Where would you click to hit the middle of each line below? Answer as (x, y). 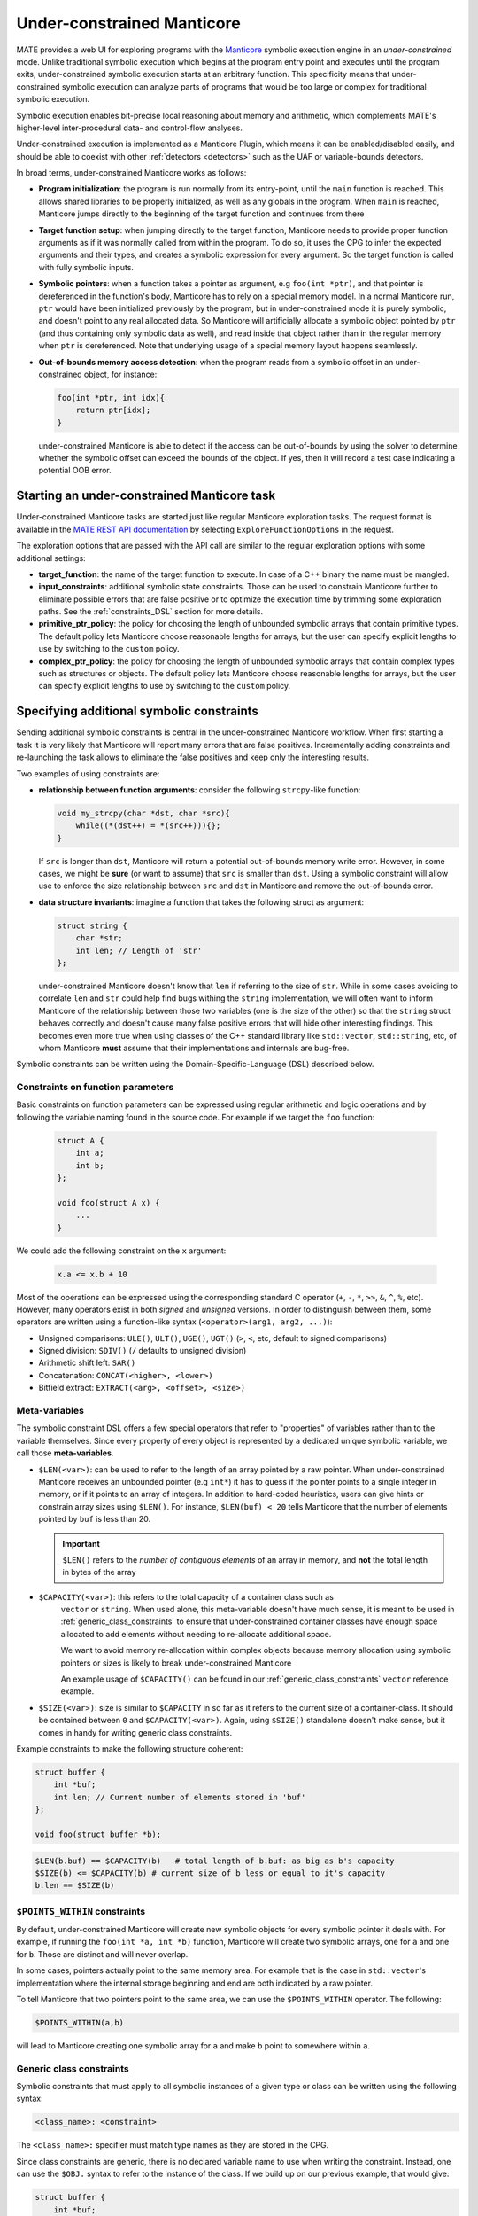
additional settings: (51, 558)
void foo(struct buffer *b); (98, 1834)
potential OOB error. (75, 471)
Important (81, 1543)
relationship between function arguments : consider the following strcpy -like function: (200, 790)
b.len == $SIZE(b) (75, 1885)
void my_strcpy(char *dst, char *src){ (143, 813)
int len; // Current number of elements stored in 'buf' (180, 1797)
